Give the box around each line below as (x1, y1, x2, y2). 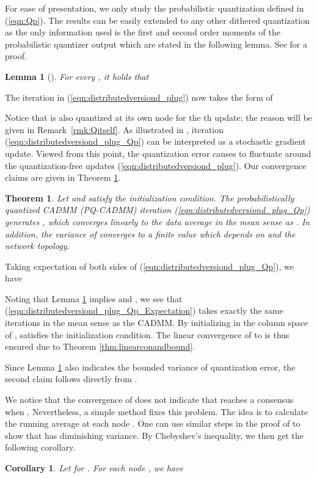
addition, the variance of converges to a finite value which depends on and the (5, 227, 296, 240)
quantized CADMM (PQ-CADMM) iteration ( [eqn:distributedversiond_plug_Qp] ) (5, 203, 310, 216)
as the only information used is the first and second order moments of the (5, 26, 280, 38)
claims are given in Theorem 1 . (5, 171, 121, 184)
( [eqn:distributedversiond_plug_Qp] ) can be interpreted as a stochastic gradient (5, 135, 306, 148)
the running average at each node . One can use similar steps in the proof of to (5, 417, 301, 430)
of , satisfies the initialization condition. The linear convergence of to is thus (5, 328, 290, 341)
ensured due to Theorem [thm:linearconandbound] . (5, 340, 195, 353)
